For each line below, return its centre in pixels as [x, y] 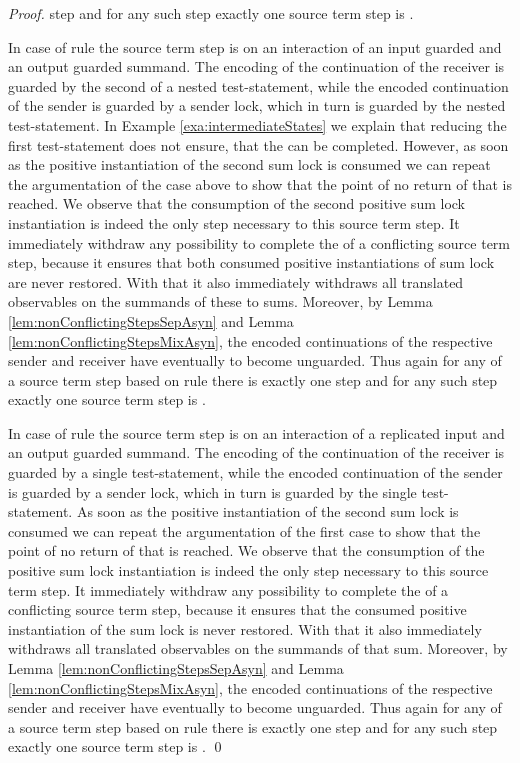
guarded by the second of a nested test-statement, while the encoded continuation [258, 85]
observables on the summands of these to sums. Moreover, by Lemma [220, 301]
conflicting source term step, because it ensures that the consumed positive [237, 609]
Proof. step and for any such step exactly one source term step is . [211, 13]
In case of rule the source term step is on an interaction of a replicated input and [256, 432]
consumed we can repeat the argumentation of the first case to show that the [244, 530]
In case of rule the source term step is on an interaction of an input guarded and [255, 46]
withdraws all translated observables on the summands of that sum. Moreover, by [258, 648]
